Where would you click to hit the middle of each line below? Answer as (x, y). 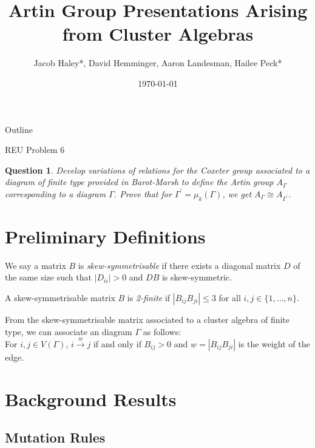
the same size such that (48, 277)
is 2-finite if (149, 297)
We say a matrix (36, 265)
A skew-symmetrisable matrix (60, 297)
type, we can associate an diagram (69, 331)
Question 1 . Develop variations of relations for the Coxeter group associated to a (157, 170)
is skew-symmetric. (197, 277)
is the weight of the (274, 343)
